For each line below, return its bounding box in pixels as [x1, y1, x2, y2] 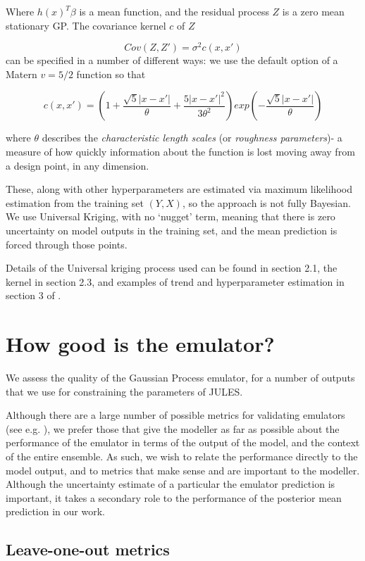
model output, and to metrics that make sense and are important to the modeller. [6, 462, 360, 477]
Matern [6, 66, 37, 81]
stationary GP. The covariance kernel [6, 18, 166, 32]
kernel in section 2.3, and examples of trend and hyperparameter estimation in [6, 274, 345, 289]
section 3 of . [6, 288, 61, 303]
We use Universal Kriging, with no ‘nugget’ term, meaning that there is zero [6, 209, 335, 224]
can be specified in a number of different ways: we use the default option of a [6, 53, 338, 68]
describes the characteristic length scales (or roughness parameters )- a [42, 130, 342, 145]
